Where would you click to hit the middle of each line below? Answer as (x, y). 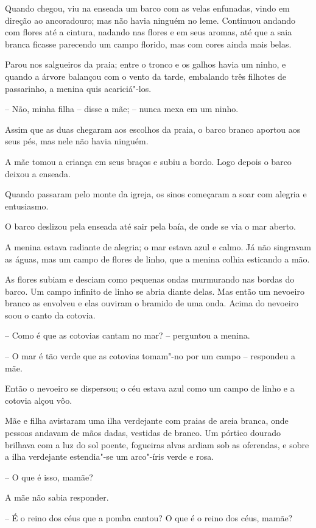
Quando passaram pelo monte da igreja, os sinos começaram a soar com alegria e (156, 194)
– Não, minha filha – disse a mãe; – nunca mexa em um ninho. (122, 109)
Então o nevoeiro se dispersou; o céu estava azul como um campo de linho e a (150, 388)
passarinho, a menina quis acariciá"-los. (78, 88)
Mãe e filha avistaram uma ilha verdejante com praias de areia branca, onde (147, 421)
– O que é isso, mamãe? (49, 477)
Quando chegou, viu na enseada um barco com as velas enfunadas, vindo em (147, 8)
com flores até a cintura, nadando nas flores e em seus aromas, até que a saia (149, 32)
